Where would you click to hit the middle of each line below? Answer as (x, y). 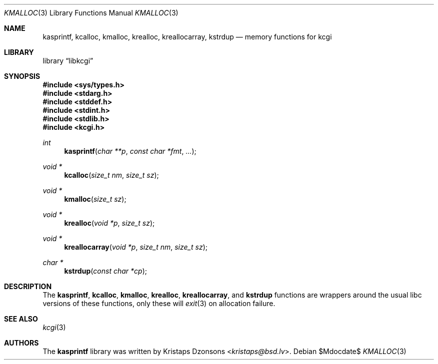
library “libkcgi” (68, 61)
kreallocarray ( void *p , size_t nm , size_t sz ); (136, 247)
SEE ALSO (21, 319)
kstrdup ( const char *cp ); (105, 271)
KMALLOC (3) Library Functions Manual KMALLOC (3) (91, 13)
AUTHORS (21, 343)
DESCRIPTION (28, 286)
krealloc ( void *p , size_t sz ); (109, 223)
